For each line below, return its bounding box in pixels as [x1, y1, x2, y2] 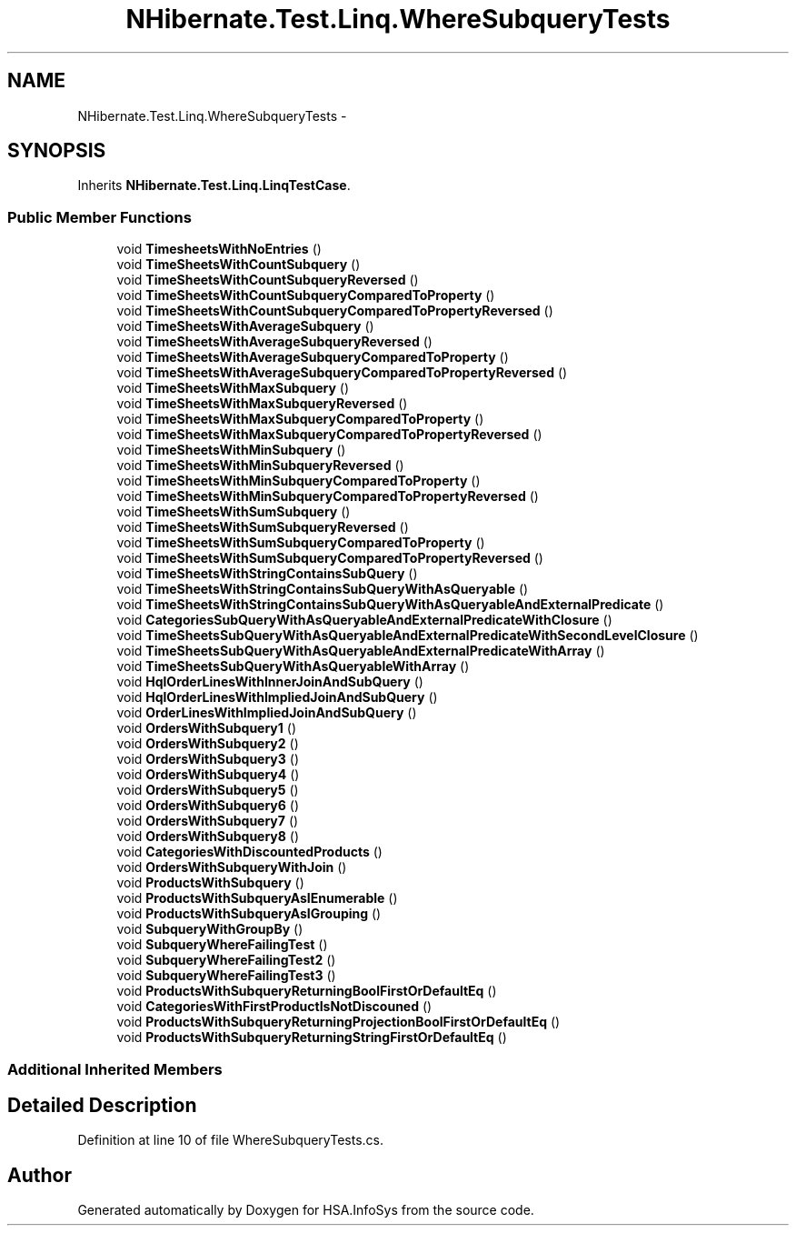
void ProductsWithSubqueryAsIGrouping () [116, 906, 382, 922]
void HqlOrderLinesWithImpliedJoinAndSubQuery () [116, 689, 438, 706]
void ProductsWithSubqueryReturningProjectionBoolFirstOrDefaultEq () [116, 1014, 561, 1030]
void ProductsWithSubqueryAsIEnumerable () [116, 890, 398, 907]
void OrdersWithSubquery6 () [116, 797, 300, 814]
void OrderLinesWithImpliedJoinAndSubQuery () [116, 705, 417, 721]
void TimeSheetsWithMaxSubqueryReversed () [116, 396, 408, 412]
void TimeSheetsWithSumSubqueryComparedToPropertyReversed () [116, 550, 543, 566]
